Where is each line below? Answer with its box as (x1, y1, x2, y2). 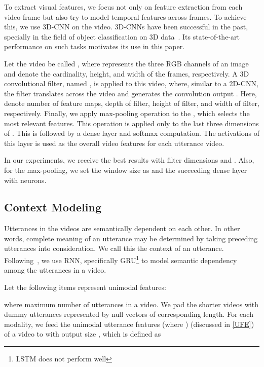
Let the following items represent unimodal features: (4, 281, 166, 292)
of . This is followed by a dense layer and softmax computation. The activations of (4, 128, 260, 138)
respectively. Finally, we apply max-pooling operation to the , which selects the (4, 107, 250, 118)
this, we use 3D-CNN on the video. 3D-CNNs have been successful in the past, (4, 21, 248, 32)
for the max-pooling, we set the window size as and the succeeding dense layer (4, 164, 247, 175)
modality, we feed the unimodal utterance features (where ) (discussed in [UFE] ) (4, 318, 254, 329)
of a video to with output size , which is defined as (4, 328, 161, 339)
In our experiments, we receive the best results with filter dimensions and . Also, (4, 155, 254, 165)
